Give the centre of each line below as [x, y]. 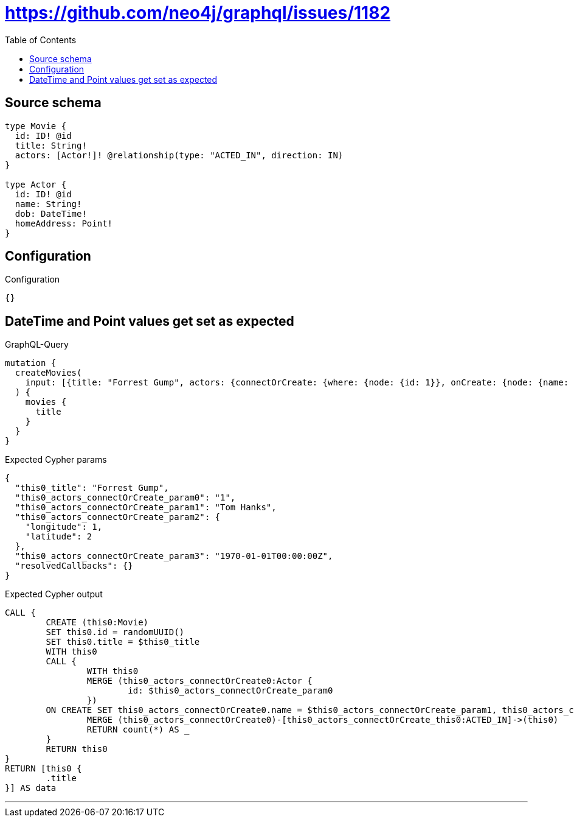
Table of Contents [41, 40]
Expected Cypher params [56, 460]
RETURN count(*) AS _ [138, 730]
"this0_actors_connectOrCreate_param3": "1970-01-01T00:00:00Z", [174, 556]
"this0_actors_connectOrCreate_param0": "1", [125, 498]
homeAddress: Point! [64, 223]
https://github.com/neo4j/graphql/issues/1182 [198, 13]
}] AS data [31, 788]
